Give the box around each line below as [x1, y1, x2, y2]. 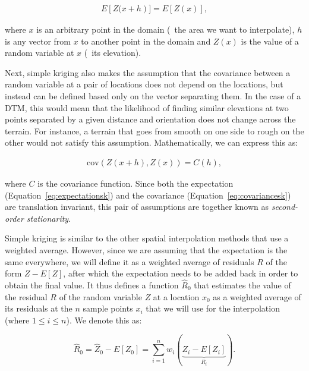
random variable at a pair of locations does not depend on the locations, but [5, 78, 283, 90]
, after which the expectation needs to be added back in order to [63, 267, 298, 279]
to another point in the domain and [81, 34, 211, 47]
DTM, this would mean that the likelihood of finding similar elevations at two [5, 101, 289, 114]
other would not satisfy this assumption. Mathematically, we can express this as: [5, 136, 298, 149]
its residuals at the [5, 302, 72, 315]
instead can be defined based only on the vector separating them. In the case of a [5, 90, 301, 102]
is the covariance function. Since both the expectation [37, 177, 234, 189]
